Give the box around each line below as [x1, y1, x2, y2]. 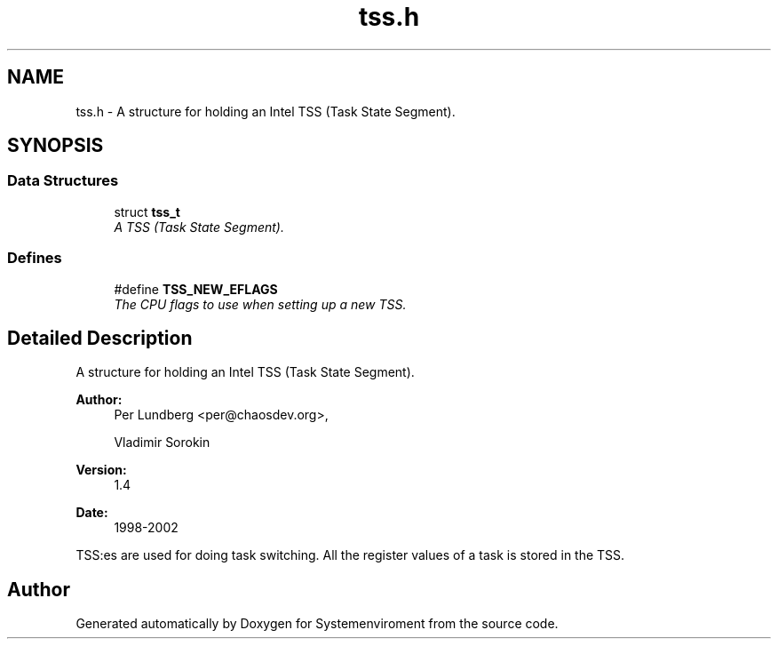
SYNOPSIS [7, 134, 104, 157]
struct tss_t [114, 203, 180, 219]
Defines [7, 249, 62, 267]
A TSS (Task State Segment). [114, 219, 284, 235]
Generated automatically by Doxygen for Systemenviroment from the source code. [75, 616, 559, 632]
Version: [75, 462, 127, 478]
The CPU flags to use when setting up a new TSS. [114, 296, 407, 312]
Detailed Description [7, 326, 193, 349]
